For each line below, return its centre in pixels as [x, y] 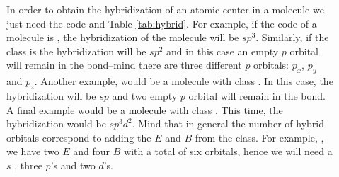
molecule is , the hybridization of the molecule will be [123, 37]
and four [92, 151]
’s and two [73, 165]
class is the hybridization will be [76, 51]
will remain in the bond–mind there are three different [124, 65]
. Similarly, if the [292, 37]
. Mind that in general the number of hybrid [228, 124]
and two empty [145, 95]
